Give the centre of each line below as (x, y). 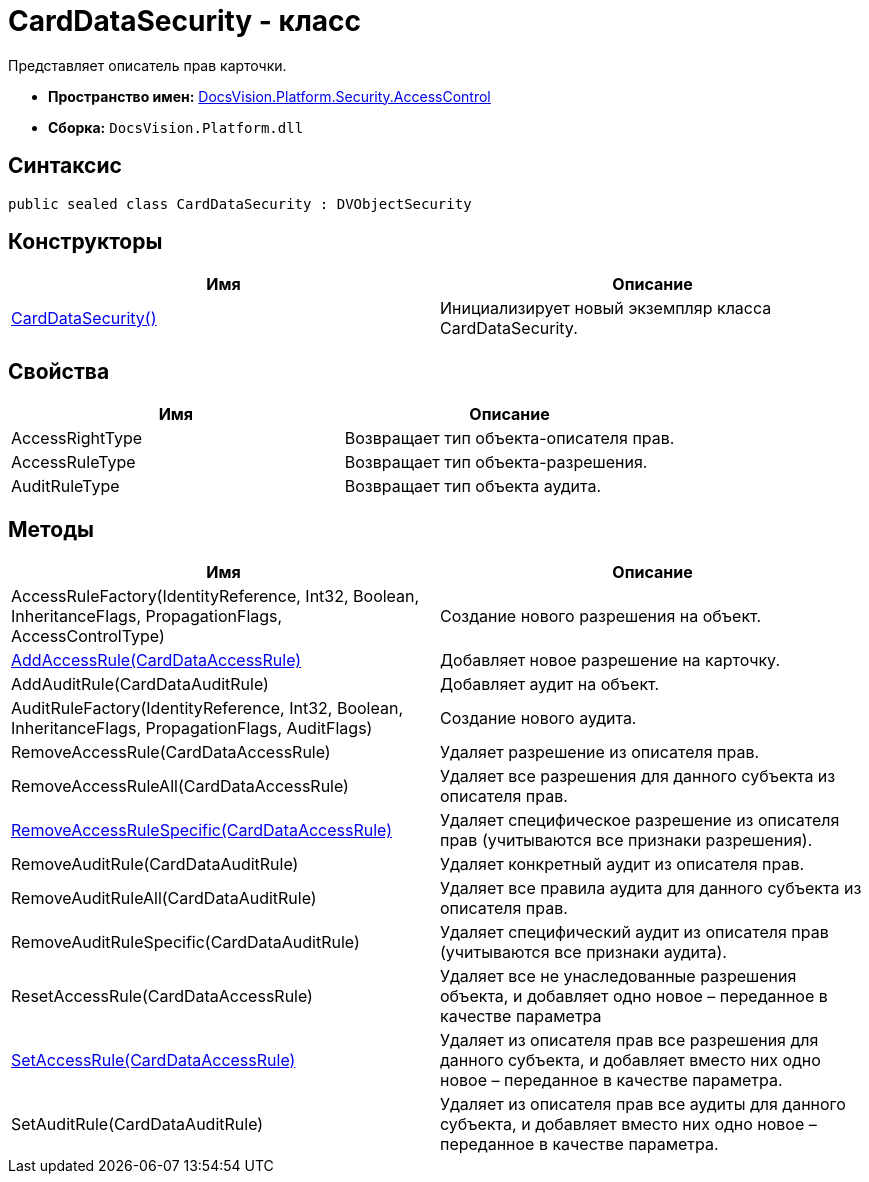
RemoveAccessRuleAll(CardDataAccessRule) (180, 786)
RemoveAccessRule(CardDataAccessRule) (171, 752)
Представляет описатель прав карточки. (147, 65)
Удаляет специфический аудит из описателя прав (634, 932)
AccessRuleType (73, 462)
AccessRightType (77, 438)
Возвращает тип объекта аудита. (473, 486)
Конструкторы (85, 242)
